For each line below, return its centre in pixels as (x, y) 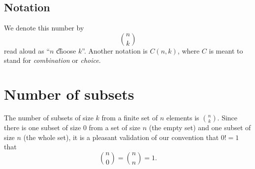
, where (189, 50)
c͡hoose (66, 50)
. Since (227, 118)
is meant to (226, 50)
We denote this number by (44, 28)
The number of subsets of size (49, 118)
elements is (183, 118)
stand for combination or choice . (52, 60)
